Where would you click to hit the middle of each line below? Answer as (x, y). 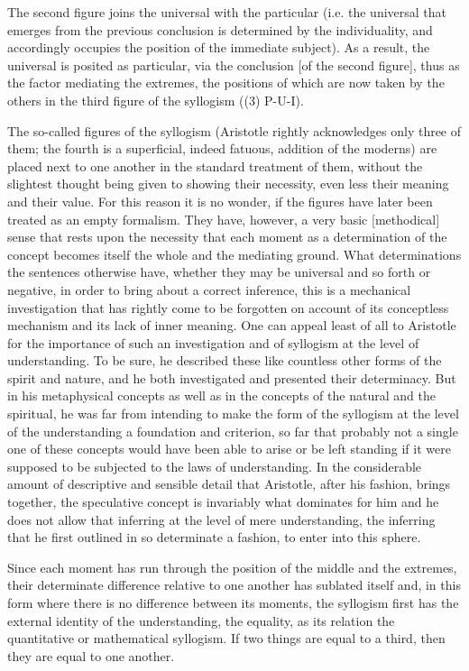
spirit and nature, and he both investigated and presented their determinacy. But (232, 377)
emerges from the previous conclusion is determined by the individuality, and (220, 29)
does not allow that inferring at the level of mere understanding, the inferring (221, 519)
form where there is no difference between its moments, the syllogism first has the (233, 602)
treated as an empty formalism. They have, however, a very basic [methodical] (224, 219)
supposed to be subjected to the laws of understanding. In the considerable (215, 466)
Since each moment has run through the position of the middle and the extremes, (232, 567)
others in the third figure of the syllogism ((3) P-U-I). (156, 100)
